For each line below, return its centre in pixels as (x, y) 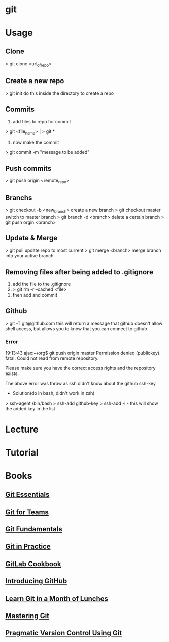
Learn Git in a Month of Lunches (57, 598)
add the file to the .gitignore (42, 284)
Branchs (19, 198)
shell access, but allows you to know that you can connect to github (76, 329)
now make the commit (36, 142)
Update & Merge (31, 238)
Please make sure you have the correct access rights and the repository (80, 368)
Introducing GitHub (36, 581)
